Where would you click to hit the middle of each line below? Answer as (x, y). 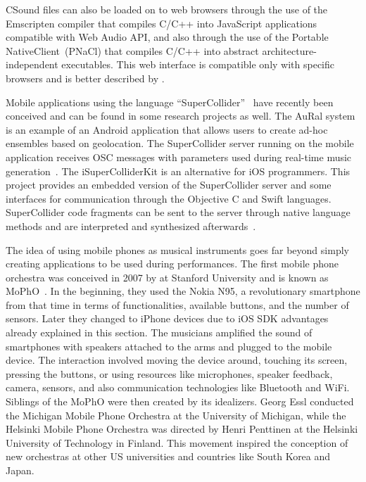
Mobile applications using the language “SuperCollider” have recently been (170, 102)
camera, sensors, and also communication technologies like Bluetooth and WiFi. (178, 387)
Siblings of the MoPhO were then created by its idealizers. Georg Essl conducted (180, 401)
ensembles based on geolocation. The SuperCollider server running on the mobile (180, 143)
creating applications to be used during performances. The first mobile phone (172, 264)
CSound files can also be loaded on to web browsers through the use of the (167, 9)
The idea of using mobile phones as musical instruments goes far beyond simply (177, 249)
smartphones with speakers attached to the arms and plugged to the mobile (169, 346)
